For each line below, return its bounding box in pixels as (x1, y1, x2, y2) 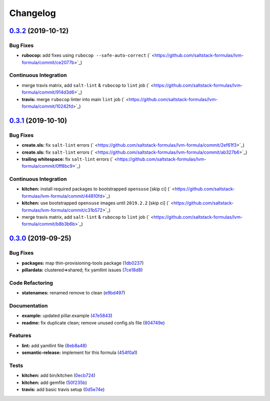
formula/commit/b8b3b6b (21, 221, 75, 227)
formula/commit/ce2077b (21, 59, 74, 65)
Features (9, 332, 31, 339)
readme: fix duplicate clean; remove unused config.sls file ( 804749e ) (21, 319, 165, 325)
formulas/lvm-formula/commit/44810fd (21, 193, 102, 199)
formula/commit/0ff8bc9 (21, 163, 72, 169)
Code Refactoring (9, 279, 53, 286)
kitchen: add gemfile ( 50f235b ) (21, 379, 87, 385)
